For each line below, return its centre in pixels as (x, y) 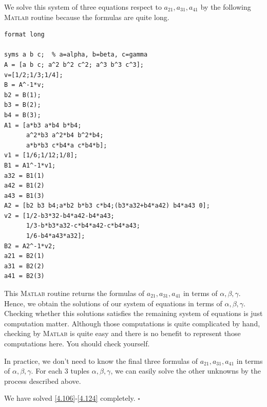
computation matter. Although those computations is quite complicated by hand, (132, 323)
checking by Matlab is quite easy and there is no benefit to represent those (122, 333)
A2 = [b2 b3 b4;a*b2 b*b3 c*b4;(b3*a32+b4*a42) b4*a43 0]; (107, 206)
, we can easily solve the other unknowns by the (186, 371)
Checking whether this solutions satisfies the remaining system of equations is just (133, 313)
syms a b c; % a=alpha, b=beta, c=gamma (76, 55)
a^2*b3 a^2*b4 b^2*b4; (65, 135)
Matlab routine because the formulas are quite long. (87, 17)
